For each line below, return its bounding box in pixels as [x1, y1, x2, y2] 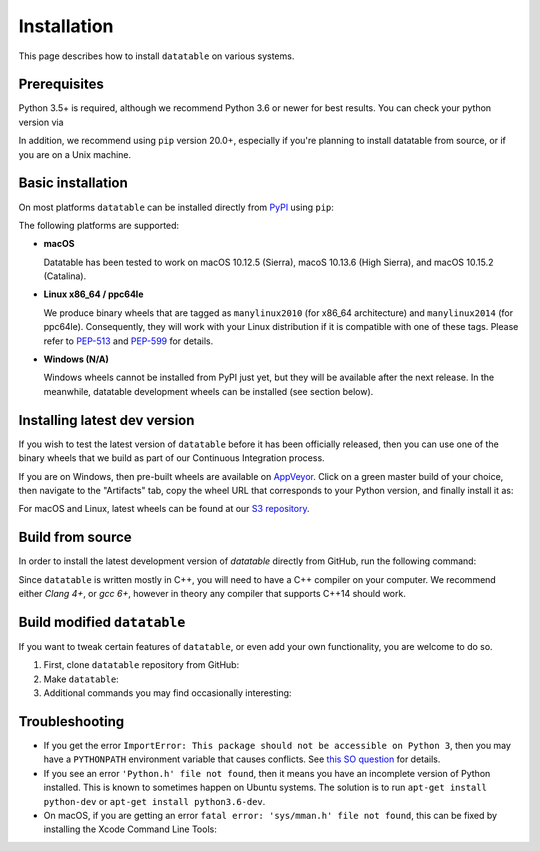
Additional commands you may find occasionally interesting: [43, 687, 292, 699]
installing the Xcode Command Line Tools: [43, 823, 217, 835]
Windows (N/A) [43, 353, 110, 365]
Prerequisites [18, 76, 104, 93]
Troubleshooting [18, 713, 125, 730]
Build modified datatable [18, 613, 186, 630]
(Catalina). [43, 270, 87, 282]
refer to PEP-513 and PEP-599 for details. [43, 335, 214, 347]
